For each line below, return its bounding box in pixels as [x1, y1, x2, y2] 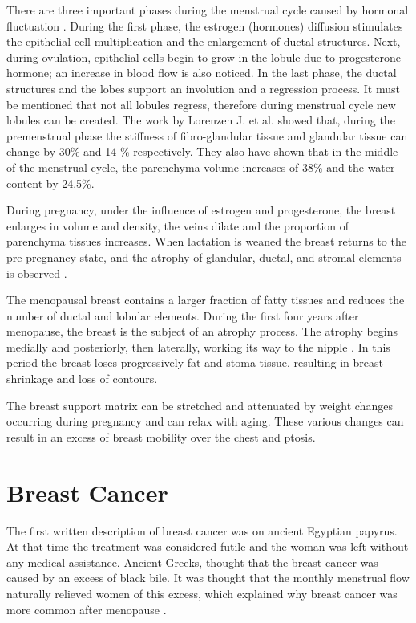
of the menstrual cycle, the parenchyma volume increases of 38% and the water [6, 158, 395, 175]
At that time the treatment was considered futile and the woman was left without [6, 538, 409, 555]
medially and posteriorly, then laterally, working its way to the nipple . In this [6, 338, 390, 355]
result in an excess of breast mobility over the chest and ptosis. [6, 428, 316, 445]
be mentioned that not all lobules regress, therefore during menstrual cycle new [6, 96, 396, 112]
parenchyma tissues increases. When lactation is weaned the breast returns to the [6, 233, 406, 250]
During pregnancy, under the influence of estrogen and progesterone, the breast [6, 202, 396, 218]
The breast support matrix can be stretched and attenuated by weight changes [6, 397, 393, 413]
